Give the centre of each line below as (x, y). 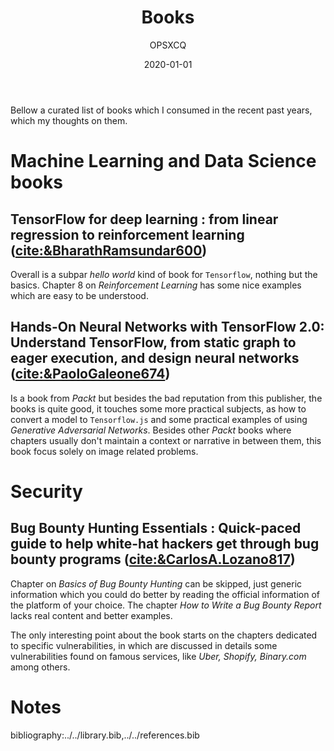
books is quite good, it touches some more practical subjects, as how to (158, 408)
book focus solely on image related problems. (104, 451)
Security (46, 491)
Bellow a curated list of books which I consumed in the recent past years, (161, 110)
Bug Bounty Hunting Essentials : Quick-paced (156, 528)
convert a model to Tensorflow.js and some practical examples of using (159, 419)
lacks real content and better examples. (91, 615)
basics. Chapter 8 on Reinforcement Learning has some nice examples (156, 285)
